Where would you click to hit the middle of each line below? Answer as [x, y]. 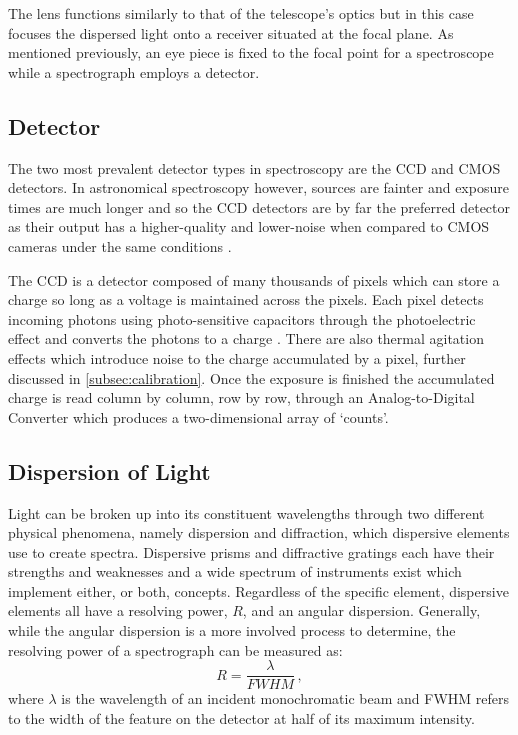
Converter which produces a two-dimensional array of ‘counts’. [198, 416]
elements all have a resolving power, [118, 610]
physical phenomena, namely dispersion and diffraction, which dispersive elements [259, 532]
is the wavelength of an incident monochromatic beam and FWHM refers [285, 698]
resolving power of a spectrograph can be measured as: [175, 649]
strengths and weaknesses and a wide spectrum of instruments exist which [235, 571]
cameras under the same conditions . [120, 245]
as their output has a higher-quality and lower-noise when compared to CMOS [249, 226]
